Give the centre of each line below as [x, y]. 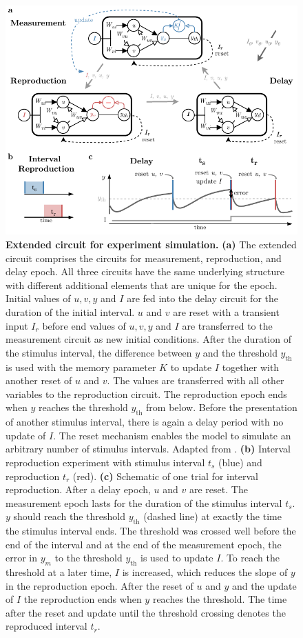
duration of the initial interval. [70, 311]
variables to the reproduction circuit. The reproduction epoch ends [146, 393]
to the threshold [88, 558]
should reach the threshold [69, 516]
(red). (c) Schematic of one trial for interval [165, 476]
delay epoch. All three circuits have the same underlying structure [145, 271]
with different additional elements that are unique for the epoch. [142, 285]
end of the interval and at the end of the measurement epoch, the [144, 544]
